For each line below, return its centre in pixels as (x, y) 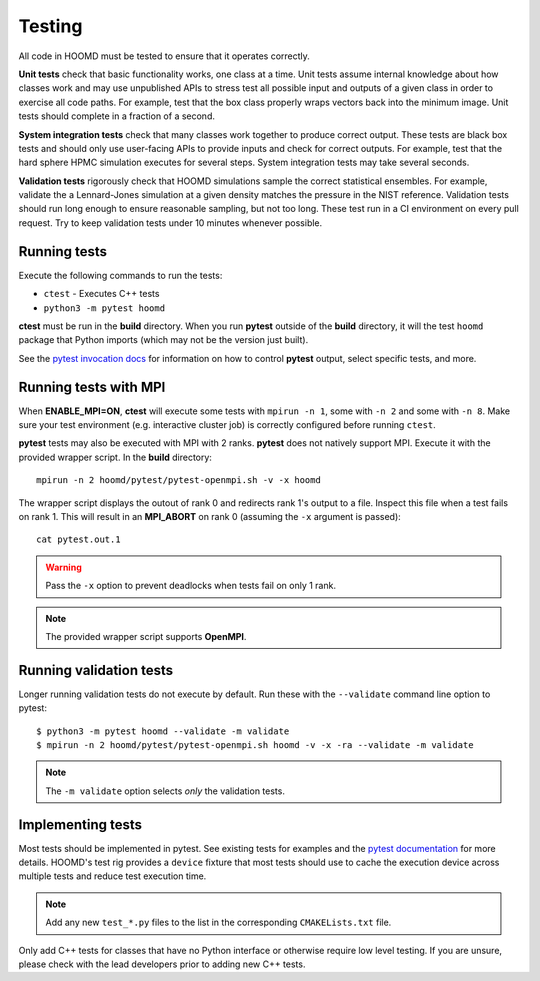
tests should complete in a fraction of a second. (116, 116)
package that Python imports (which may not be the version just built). (163, 340)
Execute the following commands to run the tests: (120, 275)
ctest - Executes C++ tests (101, 294)
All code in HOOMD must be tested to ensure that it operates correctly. (164, 56)
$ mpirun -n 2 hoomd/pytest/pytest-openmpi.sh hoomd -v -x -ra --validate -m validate (255, 744)
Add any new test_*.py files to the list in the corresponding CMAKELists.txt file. (218, 922)
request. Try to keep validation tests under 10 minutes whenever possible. (170, 222)
